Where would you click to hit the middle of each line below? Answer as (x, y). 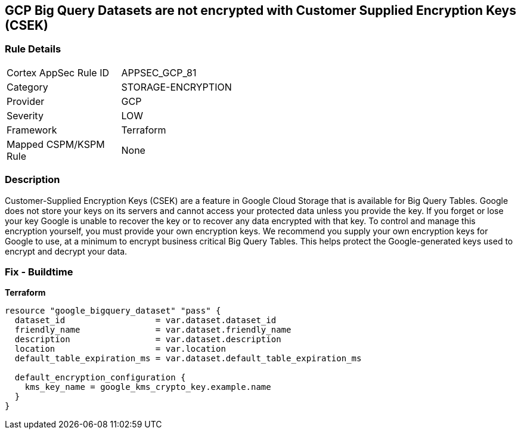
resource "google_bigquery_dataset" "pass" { (113, 311)
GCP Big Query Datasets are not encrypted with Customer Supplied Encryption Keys (260, 10)
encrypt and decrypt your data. (66, 251)
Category (27, 87)
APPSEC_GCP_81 (159, 72)
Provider (26, 101)
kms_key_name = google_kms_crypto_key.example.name (148, 387)
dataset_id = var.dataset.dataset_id (145, 320)
